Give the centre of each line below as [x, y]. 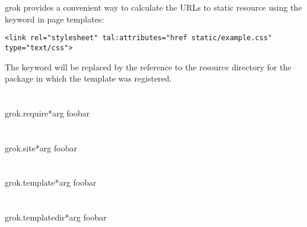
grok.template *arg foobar [51, 182]
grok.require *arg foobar [47, 113]
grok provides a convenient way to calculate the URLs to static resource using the [153, 7]
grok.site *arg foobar [41, 147]
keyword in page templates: [55, 19]
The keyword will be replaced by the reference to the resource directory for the [148, 67]
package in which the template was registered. [88, 78]
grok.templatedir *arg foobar [56, 217]
